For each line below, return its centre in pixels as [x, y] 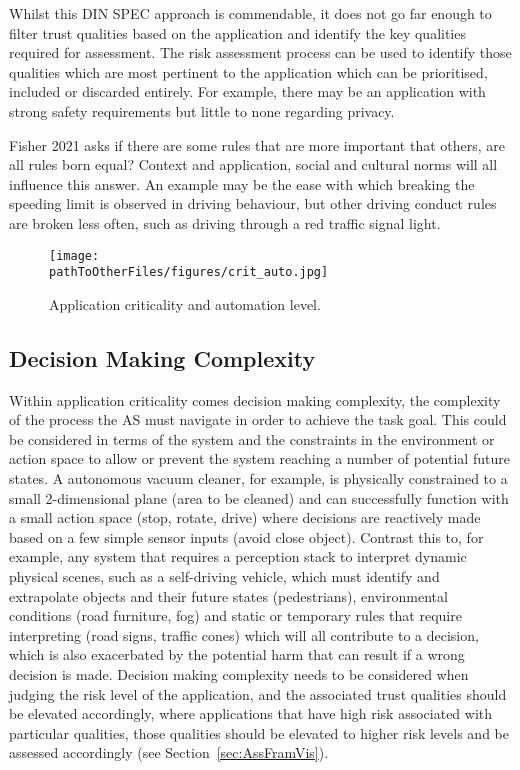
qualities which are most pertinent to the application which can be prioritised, [248, 71]
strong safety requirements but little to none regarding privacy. [202, 110]
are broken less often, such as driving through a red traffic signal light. [225, 222]
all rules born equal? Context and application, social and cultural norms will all [253, 164]
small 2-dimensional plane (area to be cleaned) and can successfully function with [259, 497]
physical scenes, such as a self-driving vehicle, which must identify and [224, 575]
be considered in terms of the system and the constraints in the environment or [252, 438]
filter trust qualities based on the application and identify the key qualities [237, 32]
